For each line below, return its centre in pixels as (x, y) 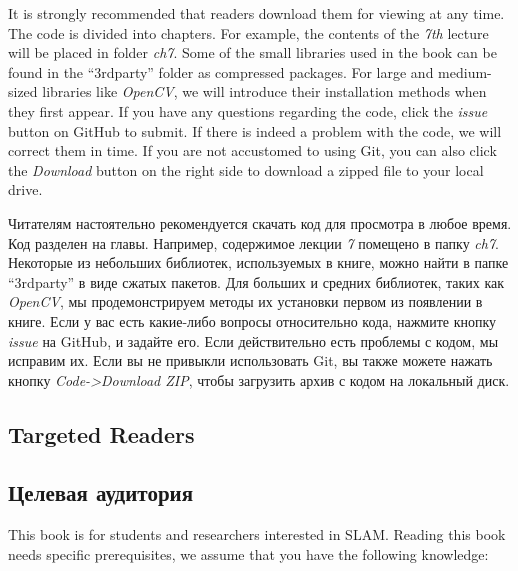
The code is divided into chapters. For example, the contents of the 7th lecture (248, 32)
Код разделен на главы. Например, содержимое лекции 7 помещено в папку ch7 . (253, 242)
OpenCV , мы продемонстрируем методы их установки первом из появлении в (245, 301)
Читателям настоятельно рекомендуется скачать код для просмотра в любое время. (260, 222)
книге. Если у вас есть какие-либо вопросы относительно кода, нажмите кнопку (252, 320)
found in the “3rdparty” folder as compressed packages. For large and (221, 71)
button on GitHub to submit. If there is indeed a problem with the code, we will (255, 130)
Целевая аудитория (101, 492)
